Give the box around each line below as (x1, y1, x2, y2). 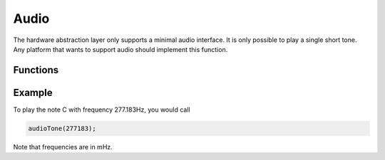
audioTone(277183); (28, 124, 96, 132)
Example (13, 86, 53, 99)
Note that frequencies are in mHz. (13, 142, 113, 151)
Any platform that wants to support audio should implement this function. (13, 45, 228, 53)
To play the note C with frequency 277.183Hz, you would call (13, 105, 190, 114)
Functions (13, 64, 59, 76)
